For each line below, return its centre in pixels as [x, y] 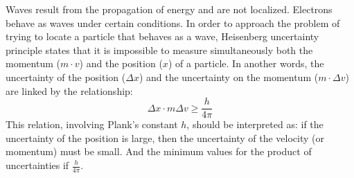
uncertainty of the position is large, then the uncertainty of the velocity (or [165, 137]
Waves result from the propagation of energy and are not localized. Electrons [169, 9]
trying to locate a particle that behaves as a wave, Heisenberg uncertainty [162, 36]
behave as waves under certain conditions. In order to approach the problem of [173, 23]
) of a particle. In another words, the [246, 63]
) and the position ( [121, 63]
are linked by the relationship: [69, 90]
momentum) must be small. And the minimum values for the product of [159, 151]
